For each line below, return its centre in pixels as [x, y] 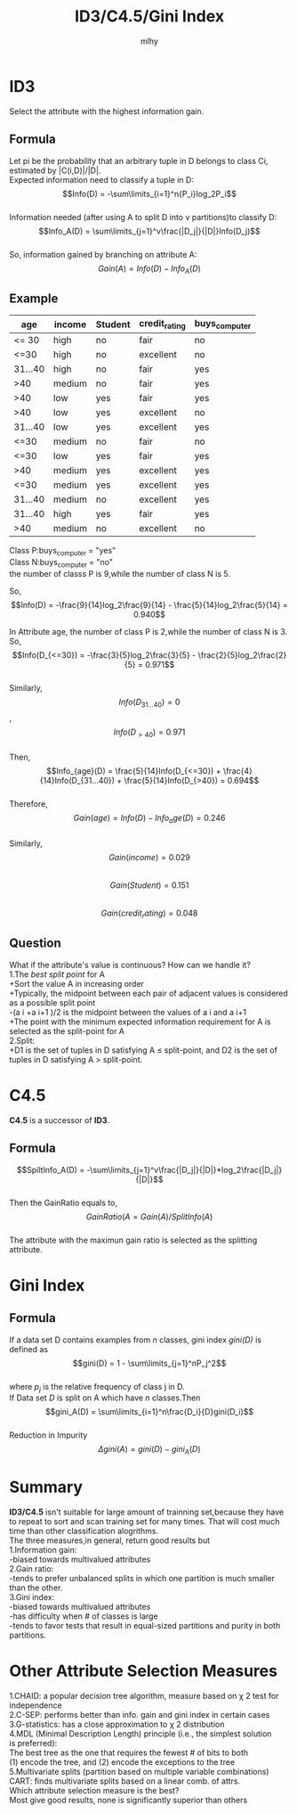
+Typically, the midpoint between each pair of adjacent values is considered [149, 993]
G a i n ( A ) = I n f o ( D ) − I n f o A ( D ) [149, 269]
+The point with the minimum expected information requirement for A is [140, 1022]
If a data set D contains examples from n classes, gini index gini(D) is [136, 1340]
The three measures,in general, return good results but [110, 1540]
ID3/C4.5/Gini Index [149, 16]
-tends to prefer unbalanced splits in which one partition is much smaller [142, 1579]
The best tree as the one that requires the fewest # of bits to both [129, 1752]
